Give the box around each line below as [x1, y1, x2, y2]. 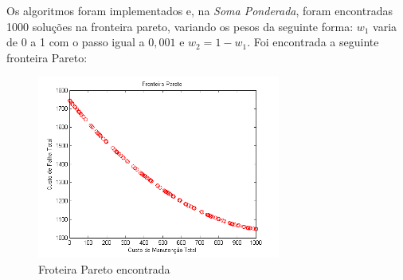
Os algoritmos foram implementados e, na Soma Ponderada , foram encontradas [6, 2, 393, 18]
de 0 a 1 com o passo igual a [6, 34, 145, 50]
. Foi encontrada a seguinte [247, 34, 379, 50]
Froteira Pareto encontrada [38, 260, 170, 277]
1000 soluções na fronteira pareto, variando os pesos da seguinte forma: [6, 18, 354, 34]
